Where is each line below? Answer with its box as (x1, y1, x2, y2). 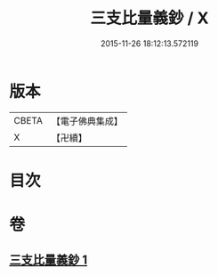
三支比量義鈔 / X (90, 8, 209, 28)
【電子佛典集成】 (51, 115, 123, 127)
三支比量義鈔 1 (9, 253, 88, 268)
